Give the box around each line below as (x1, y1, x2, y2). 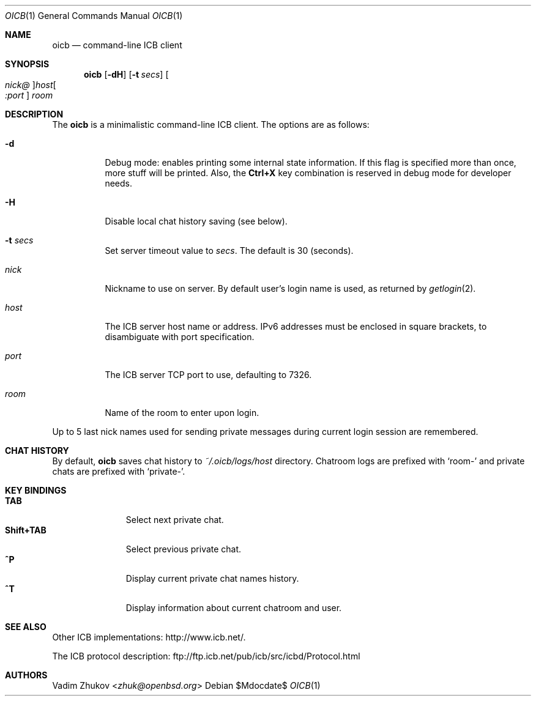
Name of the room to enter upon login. (105, 407, 259, 418)
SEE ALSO (5, 621, 47, 632)
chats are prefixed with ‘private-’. (52, 466, 185, 477)
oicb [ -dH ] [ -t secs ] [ (84, 69, 169, 80)
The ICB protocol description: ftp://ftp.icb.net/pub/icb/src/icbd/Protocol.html (52, 651, 360, 661)
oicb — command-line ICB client (52, 40, 182, 50)
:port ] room (5, 90, 53, 100)
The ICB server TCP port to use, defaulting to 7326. (105, 369, 312, 380)
